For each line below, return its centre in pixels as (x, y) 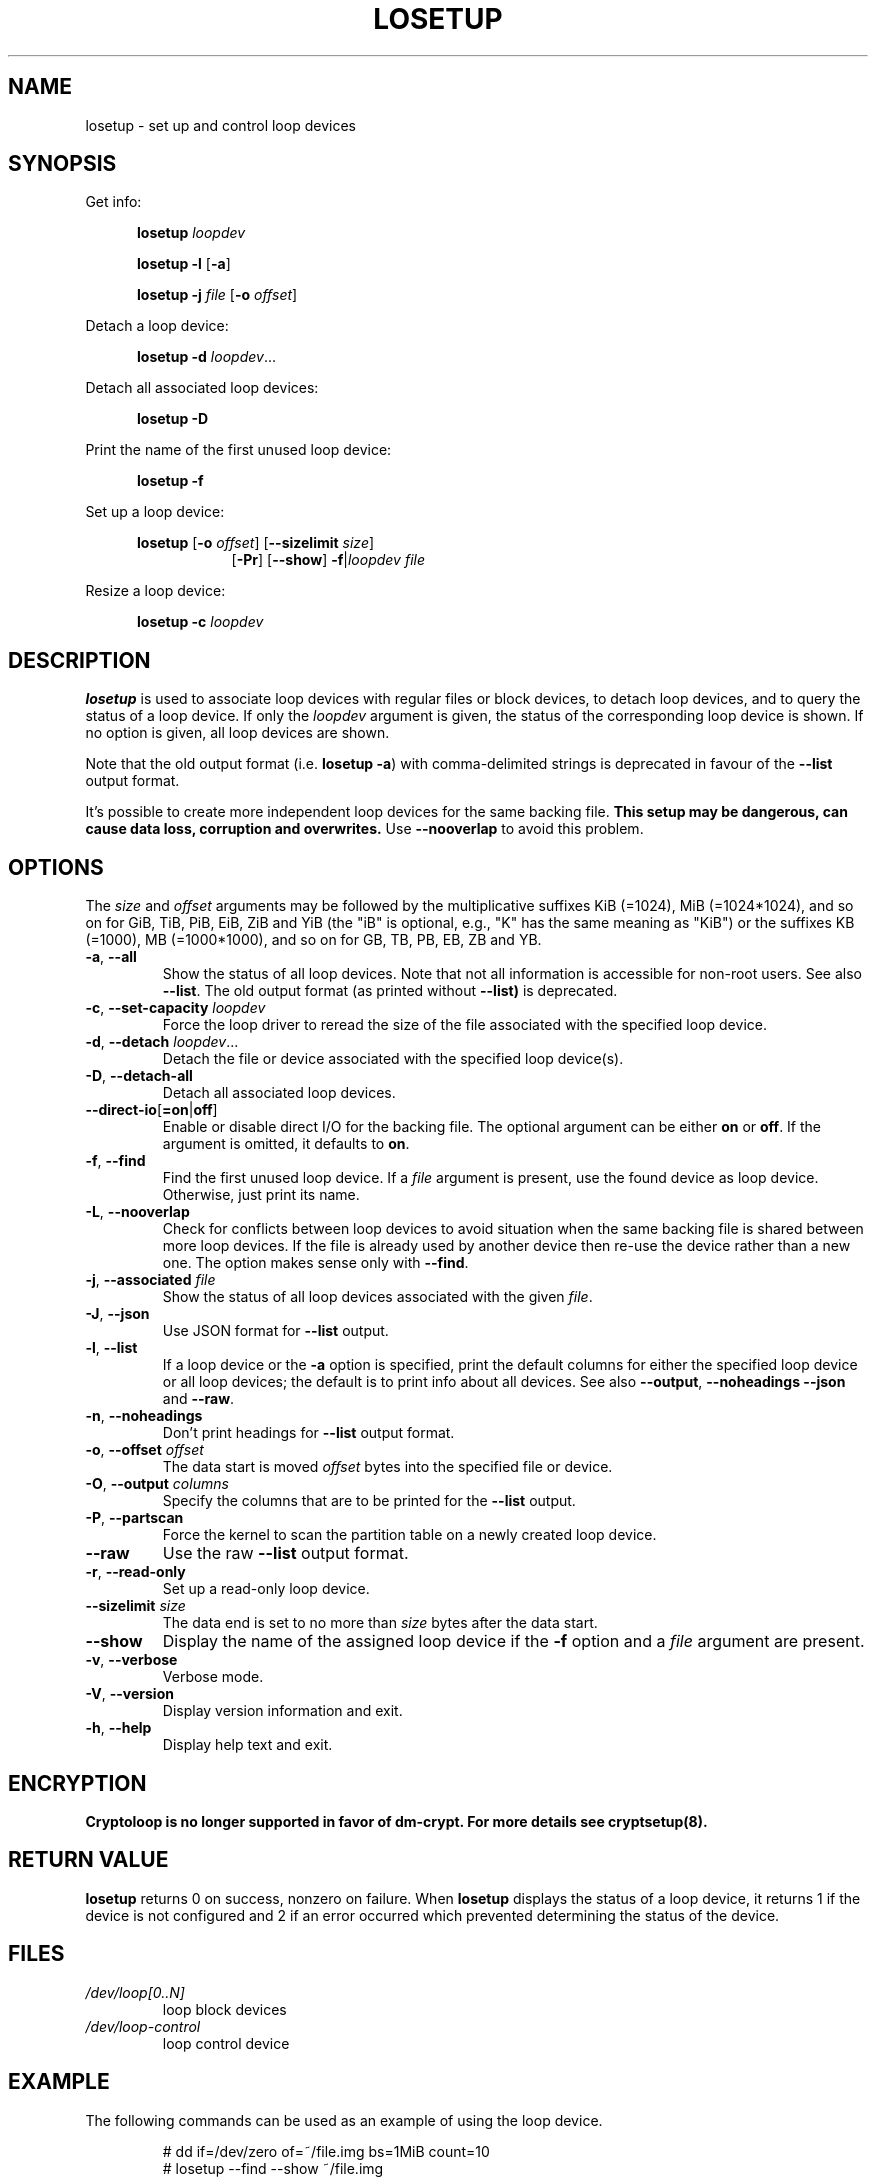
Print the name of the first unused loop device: (238, 450)
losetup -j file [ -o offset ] (217, 295)
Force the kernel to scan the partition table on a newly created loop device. (409, 1535)
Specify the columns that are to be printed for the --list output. (369, 1501)
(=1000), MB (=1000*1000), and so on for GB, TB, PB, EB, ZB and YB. (313, 940)
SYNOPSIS (62, 164)
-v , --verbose (131, 1660)
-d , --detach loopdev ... (162, 1042)
